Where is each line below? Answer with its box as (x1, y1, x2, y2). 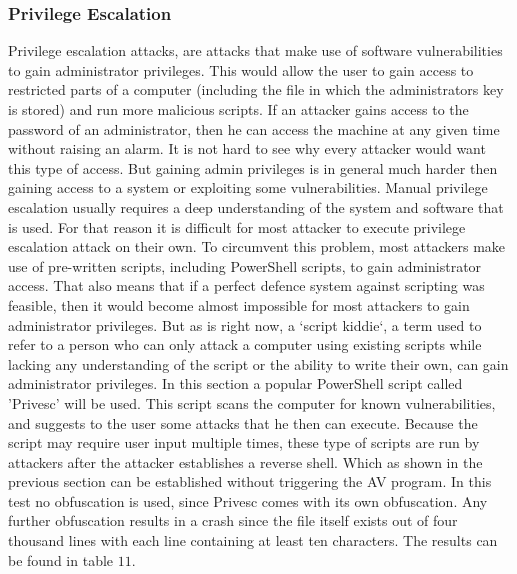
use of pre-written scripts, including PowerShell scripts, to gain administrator (8, 255, 482, 276)
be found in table (8, 549, 114, 570)
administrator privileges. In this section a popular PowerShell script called (8, 373, 463, 394)
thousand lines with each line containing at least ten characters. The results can (8, 530, 498, 551)
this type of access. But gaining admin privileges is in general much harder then (8, 157, 498, 178)
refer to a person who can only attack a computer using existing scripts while (8, 334, 482, 355)
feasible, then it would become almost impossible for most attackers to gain (8, 294, 470, 315)
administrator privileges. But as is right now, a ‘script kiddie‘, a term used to (8, 314, 482, 335)
